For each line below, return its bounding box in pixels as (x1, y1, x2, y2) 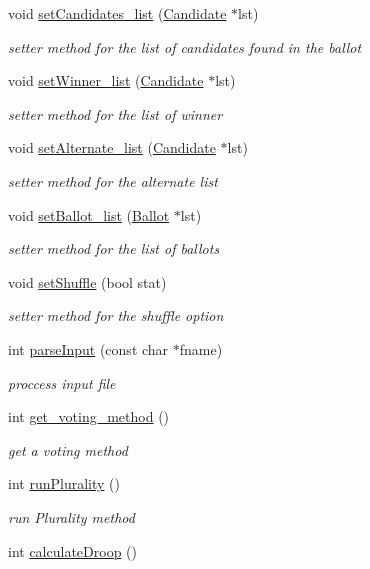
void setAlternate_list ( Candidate (8, 137, 216, 158)
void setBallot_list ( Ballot (8, 204, 170, 225)
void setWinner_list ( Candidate (8, 70, 204, 91)
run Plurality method (8, 506, 135, 527)
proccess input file (8, 372, 116, 393)
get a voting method (8, 439, 128, 460)
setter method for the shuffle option (8, 305, 224, 326)
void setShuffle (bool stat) (8, 271, 167, 292)
